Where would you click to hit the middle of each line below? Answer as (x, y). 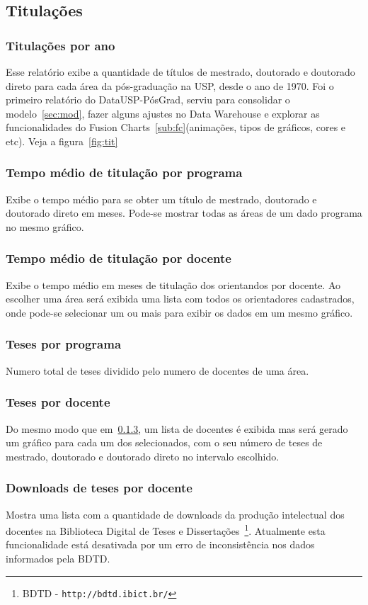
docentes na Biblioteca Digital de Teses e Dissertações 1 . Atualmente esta (166, 530)
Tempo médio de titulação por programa (124, 173)
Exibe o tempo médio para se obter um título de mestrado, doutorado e (161, 199)
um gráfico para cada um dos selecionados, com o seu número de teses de (164, 442)
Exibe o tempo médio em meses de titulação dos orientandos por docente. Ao (173, 284)
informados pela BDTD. (58, 559)
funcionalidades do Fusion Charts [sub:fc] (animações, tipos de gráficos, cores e (176, 127)
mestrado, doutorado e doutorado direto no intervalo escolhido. (143, 456)
